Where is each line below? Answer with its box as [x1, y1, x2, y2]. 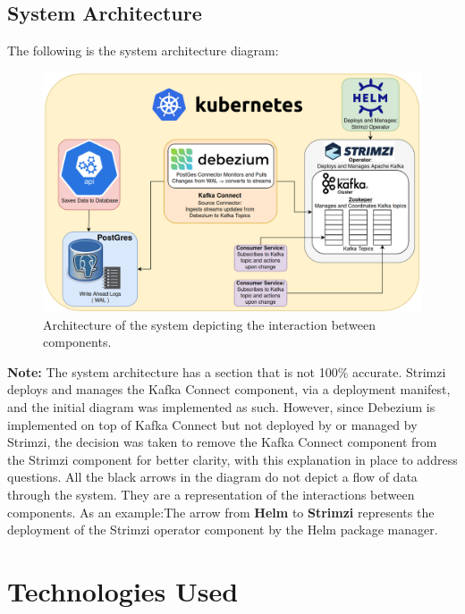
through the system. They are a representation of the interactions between [7, 485, 415, 504]
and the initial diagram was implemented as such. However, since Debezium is [7, 398, 435, 416]
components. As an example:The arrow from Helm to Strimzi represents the [7, 502, 435, 521]
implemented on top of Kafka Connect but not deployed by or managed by [7, 415, 418, 433]
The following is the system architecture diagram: [7, 41, 279, 60]
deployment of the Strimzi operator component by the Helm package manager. [7, 520, 438, 539]
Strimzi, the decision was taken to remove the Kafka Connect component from [7, 433, 437, 451]
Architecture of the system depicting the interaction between [43, 315, 376, 333]
